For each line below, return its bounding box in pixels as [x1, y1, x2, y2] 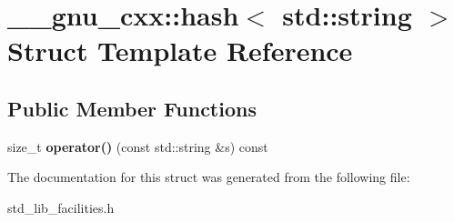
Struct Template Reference [7, 32, 353, 69]
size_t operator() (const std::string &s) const [7, 136, 268, 156]
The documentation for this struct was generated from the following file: [7, 167, 410, 187]
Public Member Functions [7, 94, 257, 122]
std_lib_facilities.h [7, 197, 115, 217]
